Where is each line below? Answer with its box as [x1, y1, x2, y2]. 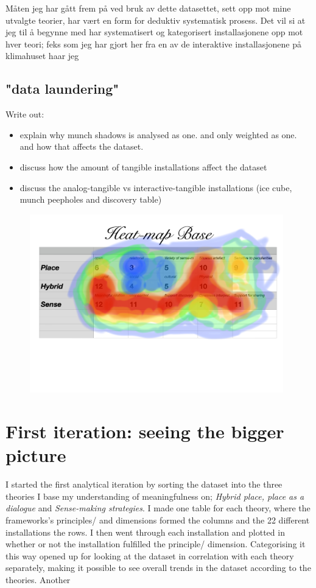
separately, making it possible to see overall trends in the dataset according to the [5, 561, 311, 574]
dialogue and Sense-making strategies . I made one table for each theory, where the [5, 502, 311, 514]
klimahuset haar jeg [5, 49, 79, 62]
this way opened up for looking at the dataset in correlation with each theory [5, 549, 294, 562]
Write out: [5, 108, 44, 121]
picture [5, 443, 66, 467]
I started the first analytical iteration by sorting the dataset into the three [5, 478, 283, 491]
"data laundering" [5, 79, 119, 98]
